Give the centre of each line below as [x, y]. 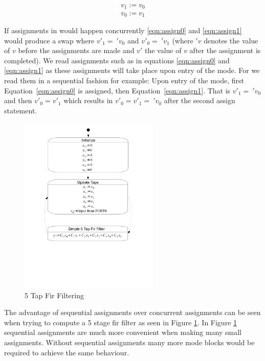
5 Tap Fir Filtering [54, 295]
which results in [88, 100]
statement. [21, 110]
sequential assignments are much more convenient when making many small [123, 332]
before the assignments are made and [76, 50]
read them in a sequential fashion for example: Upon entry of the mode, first [124, 80]
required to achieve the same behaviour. [67, 352]
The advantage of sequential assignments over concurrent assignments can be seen [132, 312]
